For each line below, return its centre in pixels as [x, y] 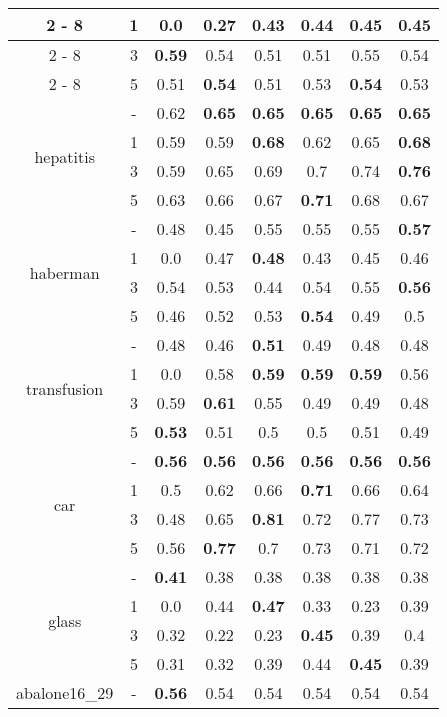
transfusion [65, 388]
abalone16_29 [65, 692]
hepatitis [64, 156]
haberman [64, 272]
